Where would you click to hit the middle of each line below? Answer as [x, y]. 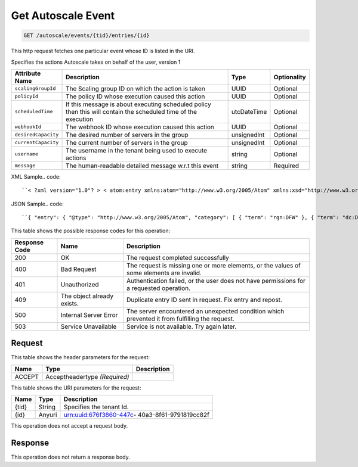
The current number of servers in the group [127, 142]
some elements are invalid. [164, 273]
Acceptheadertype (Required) [87, 376]
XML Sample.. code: [36, 176]
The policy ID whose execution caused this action [135, 96]
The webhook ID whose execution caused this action [140, 127]
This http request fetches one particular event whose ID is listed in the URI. [103, 51]
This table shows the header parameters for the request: [81, 357]
